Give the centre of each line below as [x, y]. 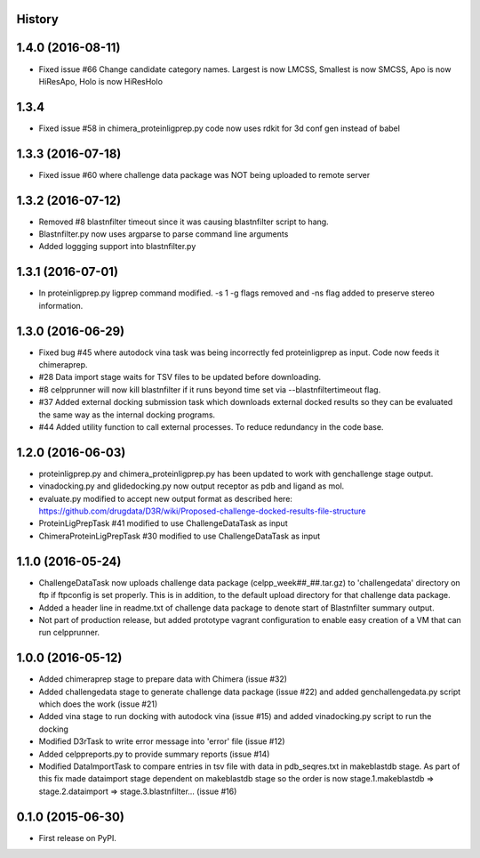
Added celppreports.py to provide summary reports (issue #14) [154, 754]
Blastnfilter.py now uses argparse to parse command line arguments [164, 234]
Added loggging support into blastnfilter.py [117, 247]
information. [61, 305]
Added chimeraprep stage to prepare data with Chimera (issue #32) [163, 679]
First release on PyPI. [78, 838]
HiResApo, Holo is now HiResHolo [101, 81]
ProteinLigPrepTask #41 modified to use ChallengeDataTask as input [163, 523]
